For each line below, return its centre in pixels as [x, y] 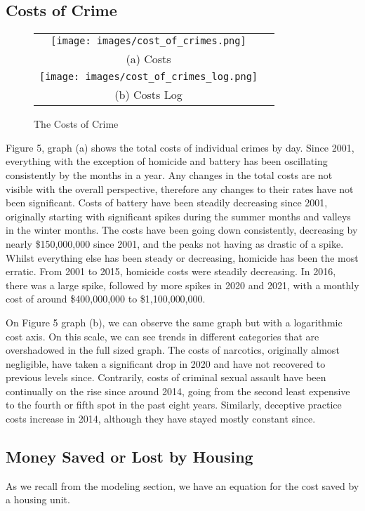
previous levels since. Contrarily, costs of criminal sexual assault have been [166, 377]
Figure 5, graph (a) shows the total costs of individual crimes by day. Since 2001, [180, 147]
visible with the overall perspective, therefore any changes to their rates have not [180, 188]
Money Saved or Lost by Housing [130, 457]
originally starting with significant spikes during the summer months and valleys [178, 216]
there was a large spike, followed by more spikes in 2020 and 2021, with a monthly [182, 285]
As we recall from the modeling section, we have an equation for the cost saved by [182, 485]
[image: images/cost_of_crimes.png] [148, 41]
